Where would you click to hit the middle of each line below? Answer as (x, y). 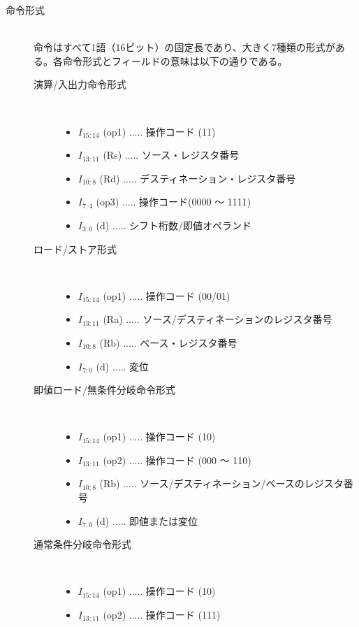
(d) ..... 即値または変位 (147, 520)
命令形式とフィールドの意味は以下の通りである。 (175, 60)
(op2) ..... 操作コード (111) (162, 615)
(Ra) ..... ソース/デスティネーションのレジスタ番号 (218, 319)
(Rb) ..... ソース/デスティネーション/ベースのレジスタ (221, 483)
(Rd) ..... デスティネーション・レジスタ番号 (198, 178)
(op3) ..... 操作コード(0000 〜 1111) (174, 202)
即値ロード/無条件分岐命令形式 (104, 390)
